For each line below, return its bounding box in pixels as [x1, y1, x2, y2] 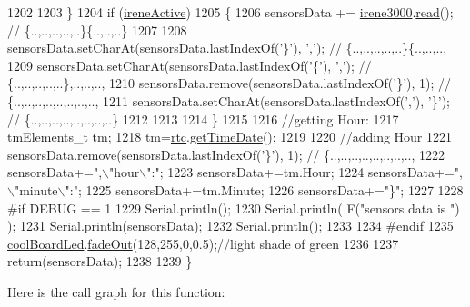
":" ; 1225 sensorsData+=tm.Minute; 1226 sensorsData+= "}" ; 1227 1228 [65, 180, 464, 199]
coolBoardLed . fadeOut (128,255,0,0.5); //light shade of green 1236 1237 [7, 233, 399, 253]
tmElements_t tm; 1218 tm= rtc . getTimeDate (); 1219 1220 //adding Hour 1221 [7, 127, 453, 146]
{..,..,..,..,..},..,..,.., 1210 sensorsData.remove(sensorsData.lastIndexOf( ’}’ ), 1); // [7, 74, 452, 93]
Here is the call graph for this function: [7, 282, 225, 301]
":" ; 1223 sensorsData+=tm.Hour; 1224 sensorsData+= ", [146, 163, 463, 182]
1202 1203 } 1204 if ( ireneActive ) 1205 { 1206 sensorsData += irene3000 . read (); [7, 3, 454, 21]
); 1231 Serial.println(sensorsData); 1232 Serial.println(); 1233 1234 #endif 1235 [7, 216, 454, 235]
